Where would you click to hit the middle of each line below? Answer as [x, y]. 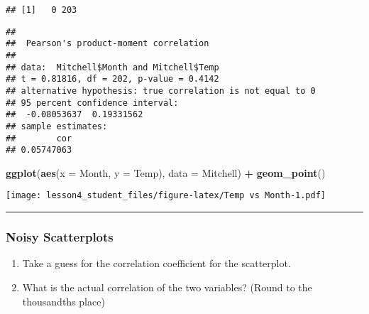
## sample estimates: [57, 126]
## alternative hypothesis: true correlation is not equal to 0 [161, 91]
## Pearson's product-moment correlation [108, 44]
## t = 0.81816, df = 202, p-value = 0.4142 [112, 79]
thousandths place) [64, 301]
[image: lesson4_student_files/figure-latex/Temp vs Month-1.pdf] [166, 196]
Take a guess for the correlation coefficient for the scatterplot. [156, 263]
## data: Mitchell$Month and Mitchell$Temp [112, 67]
